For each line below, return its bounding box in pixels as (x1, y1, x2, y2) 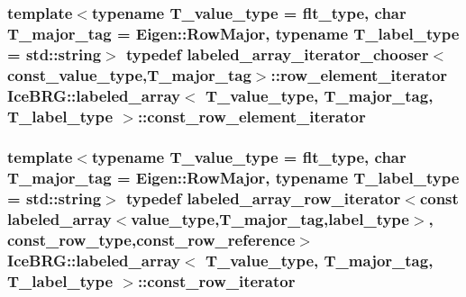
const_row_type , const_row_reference (7, 229, 296, 251)
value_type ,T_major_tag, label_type (131, 208, 409, 230)
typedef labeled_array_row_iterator (125, 187, 401, 210)
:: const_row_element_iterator (137, 104, 366, 127)
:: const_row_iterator (137, 269, 296, 292)
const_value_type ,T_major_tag (7, 63, 251, 85)
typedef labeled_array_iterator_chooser (125, 42, 429, 65)
